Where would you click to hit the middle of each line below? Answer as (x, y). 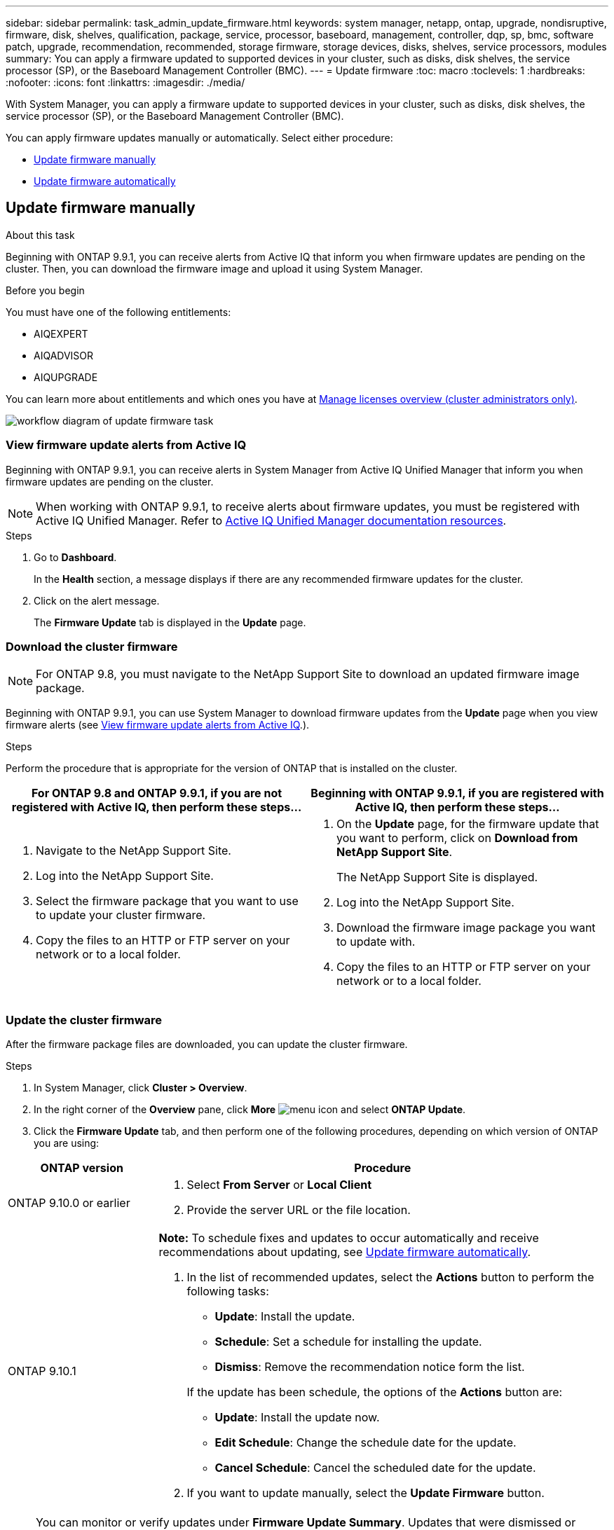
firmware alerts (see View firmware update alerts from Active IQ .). (158, 725)
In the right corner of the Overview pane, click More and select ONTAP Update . (250, 1110)
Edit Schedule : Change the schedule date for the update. (366, 1443)
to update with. (376, 942)
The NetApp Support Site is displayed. (437, 877)
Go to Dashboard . (75, 557)
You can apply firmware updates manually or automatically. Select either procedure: (199, 138)
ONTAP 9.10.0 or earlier (69, 1203)
